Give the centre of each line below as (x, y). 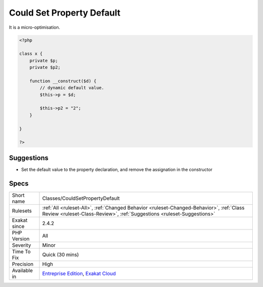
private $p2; (45, 67)
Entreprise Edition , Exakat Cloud (79, 273)
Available (22, 270)
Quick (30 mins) (60, 254)
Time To (21, 251)
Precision (23, 264)
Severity (21, 245)
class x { (31, 54)
